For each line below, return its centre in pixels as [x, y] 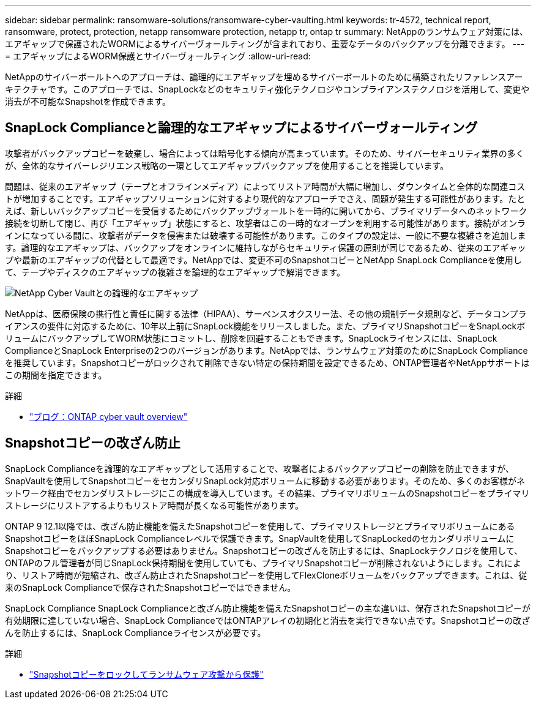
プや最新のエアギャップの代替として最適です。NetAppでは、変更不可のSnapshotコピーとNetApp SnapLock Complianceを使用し [263, 260]
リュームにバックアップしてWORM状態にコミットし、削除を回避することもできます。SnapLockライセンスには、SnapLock [251, 338]
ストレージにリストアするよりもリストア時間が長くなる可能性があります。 [154, 505]
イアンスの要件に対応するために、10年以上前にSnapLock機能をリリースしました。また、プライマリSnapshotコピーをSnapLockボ [265, 326]
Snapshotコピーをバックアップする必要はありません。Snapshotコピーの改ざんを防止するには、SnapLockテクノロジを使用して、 [264, 550]
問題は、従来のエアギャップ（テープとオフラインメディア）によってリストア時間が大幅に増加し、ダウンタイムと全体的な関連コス [265, 186]
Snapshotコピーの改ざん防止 [93, 443]
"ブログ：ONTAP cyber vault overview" [109, 416]
